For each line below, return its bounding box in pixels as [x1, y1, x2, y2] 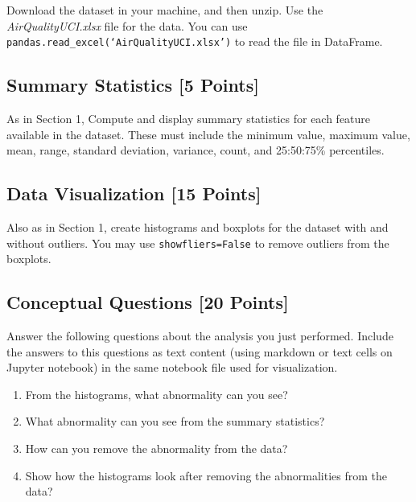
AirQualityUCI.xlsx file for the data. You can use [6, 17, 248, 34]
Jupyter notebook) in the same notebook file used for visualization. [6, 359, 338, 376]
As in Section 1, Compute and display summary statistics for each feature [6, 110, 371, 127]
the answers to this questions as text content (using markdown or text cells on [6, 343, 393, 360]
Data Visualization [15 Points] [6, 181, 262, 206]
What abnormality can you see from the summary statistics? [25, 413, 325, 430]
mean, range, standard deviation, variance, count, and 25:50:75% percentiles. [6, 142, 385, 158]
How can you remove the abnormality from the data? [25, 440, 288, 457]
